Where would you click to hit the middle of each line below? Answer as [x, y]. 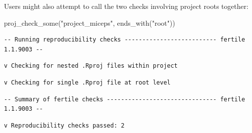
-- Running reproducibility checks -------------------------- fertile [125, 40]
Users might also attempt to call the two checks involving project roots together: [126, 6]
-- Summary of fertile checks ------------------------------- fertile [125, 99]
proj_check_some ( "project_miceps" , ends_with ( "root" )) [90, 22]
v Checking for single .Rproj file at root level [87, 82]
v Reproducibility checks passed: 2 [64, 125]
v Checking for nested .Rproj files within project [91, 66]
